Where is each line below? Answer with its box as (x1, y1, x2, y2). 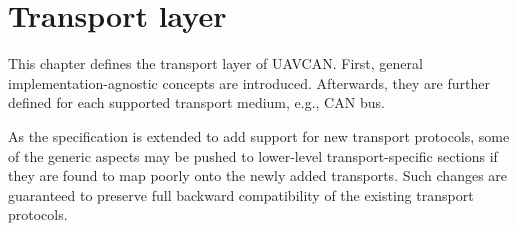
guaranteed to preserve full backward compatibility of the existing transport (8, 184, 474, 205)
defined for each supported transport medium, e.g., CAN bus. (8, 92, 385, 113)
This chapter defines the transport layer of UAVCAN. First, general (8, 53, 423, 74)
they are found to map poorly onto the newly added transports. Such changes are (8, 165, 508, 186)
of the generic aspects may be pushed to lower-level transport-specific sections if (8, 145, 498, 166)
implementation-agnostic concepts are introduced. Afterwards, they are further (8, 72, 490, 93)
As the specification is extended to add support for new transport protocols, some (8, 125, 510, 146)
